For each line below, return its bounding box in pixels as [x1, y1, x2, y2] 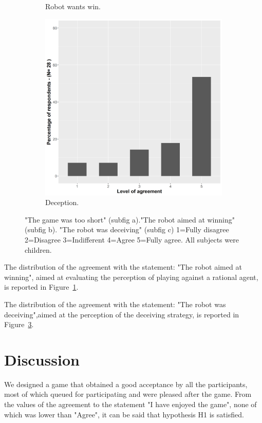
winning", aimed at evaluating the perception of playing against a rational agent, [4, 271, 258, 282]
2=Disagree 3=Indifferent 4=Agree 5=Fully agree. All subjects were [25, 234, 239, 245]
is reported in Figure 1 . [4, 281, 79, 292]
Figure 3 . [4, 319, 34, 330]
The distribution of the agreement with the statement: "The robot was [4, 298, 226, 309]
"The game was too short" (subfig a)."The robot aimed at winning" [25, 214, 235, 225]
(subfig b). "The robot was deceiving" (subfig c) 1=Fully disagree [25, 224, 229, 235]
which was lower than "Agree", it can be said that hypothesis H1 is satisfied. [4, 409, 244, 419]
